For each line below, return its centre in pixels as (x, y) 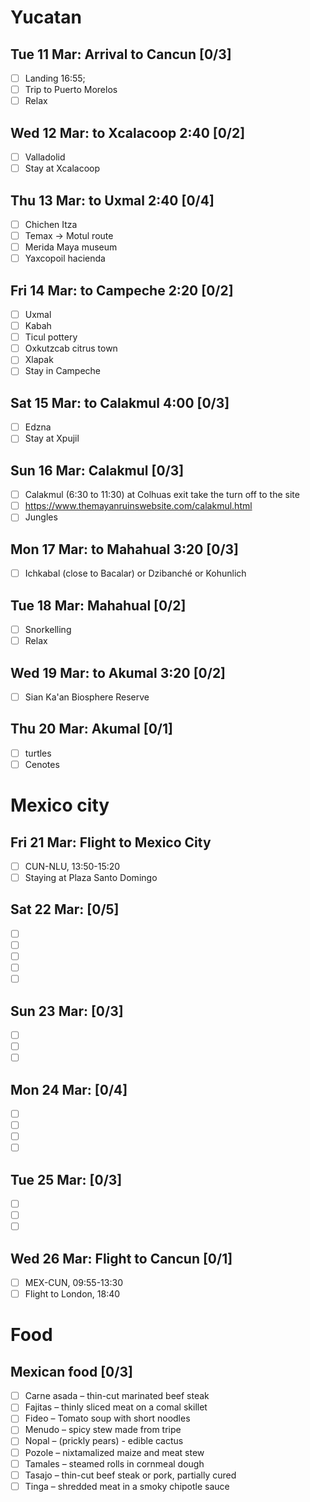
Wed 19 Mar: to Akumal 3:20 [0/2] (118, 672)
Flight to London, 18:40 (72, 1294)
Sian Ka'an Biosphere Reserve (87, 697)
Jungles (41, 517)
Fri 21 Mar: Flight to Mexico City (111, 842)
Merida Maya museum (71, 247)
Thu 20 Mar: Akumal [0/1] (91, 729)
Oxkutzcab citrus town (71, 348)
